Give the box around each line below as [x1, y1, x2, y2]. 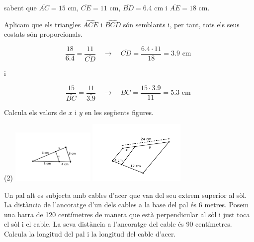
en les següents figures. [85, 107, 154, 117]
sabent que [4, 2, 37, 12]
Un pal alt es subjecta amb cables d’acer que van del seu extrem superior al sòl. [4, 189, 247, 200]
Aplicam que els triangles [4, 19, 81, 29]
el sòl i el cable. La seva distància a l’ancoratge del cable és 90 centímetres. [4, 219, 232, 229]
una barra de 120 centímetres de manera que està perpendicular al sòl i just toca [4, 209, 250, 219]
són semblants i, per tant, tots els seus [123, 19, 240, 29]
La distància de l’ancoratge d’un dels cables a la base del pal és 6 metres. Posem [4, 199, 249, 210]
